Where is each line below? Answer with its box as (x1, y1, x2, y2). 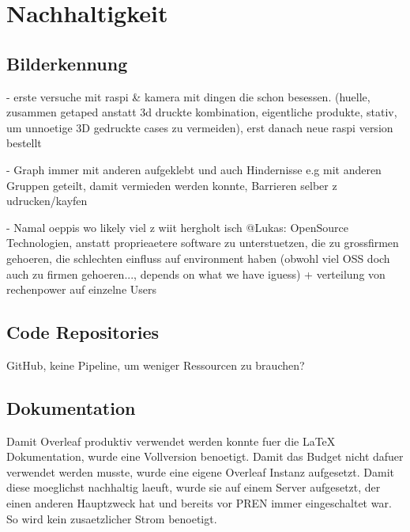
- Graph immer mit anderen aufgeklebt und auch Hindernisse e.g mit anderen (6, 161, 382, 177)
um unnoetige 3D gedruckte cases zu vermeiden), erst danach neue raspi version (6, 119, 393, 135)
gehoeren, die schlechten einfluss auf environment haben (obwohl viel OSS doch (6, 249, 390, 266)
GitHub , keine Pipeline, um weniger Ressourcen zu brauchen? (6, 356, 305, 373)
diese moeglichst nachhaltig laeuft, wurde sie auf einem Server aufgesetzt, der (6, 479, 381, 496)
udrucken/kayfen (6, 192, 88, 209)
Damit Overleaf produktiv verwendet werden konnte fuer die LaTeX (6, 432, 336, 449)
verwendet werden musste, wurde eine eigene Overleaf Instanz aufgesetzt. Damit (6, 463, 394, 480)
